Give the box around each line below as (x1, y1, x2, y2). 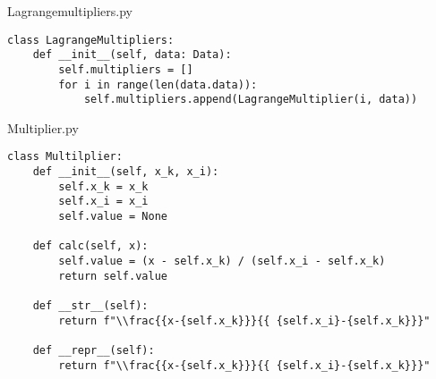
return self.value (58, 269, 167, 282)
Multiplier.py (7, 118, 79, 137)
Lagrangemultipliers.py (7, 2, 133, 20)
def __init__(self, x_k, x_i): (32, 165, 219, 179)
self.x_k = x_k (58, 180, 149, 193)
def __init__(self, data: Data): (32, 48, 232, 62)
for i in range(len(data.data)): (58, 78, 258, 91)
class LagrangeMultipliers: (7, 33, 175, 46)
